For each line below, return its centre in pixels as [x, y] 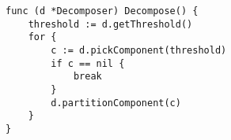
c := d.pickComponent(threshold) [139, 50]
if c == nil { [88, 63]
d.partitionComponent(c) [116, 103]
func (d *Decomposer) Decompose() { [102, 11]
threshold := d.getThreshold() [110, 24]
